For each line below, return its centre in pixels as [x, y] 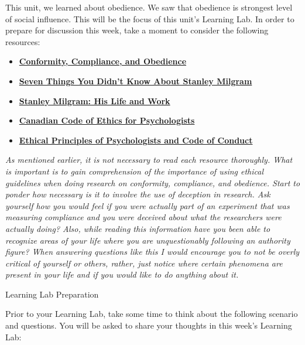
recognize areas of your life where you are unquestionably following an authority [148, 240]
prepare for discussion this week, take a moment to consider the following [137, 30]
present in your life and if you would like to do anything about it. [122, 274]
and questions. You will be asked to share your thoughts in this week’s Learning [149, 325]
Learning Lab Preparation [52, 294]
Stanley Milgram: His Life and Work [95, 100]
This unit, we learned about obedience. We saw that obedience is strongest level [149, 7]
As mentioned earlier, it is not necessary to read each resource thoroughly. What [149, 160]
